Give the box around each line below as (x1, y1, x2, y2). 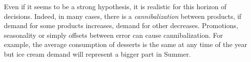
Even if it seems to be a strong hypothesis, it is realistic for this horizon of (4, 1, 227, 11)
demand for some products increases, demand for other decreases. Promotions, (4, 20, 238, 31)
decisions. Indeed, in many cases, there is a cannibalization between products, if (4, 11, 242, 21)
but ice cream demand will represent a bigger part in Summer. (4, 48, 191, 59)
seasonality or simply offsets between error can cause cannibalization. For (4, 30, 223, 40)
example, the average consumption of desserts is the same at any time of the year (4, 39, 248, 49)
